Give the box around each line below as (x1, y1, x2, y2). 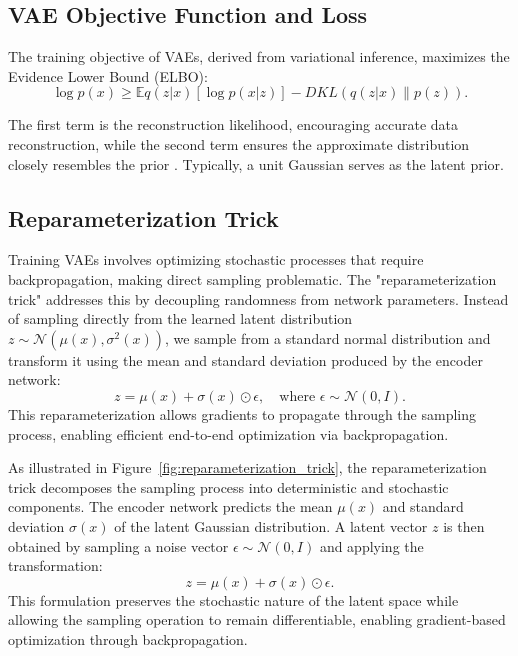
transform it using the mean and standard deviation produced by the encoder (8, 349, 483, 370)
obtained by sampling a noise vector (8, 535, 229, 556)
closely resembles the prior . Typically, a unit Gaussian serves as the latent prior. (8, 153, 504, 174)
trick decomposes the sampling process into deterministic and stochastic (8, 476, 449, 497)
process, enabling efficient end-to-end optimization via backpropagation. (8, 423, 449, 444)
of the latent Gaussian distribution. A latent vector (114, 515, 428, 536)
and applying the (319, 535, 424, 556)
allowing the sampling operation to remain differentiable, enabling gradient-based (8, 609, 506, 630)
